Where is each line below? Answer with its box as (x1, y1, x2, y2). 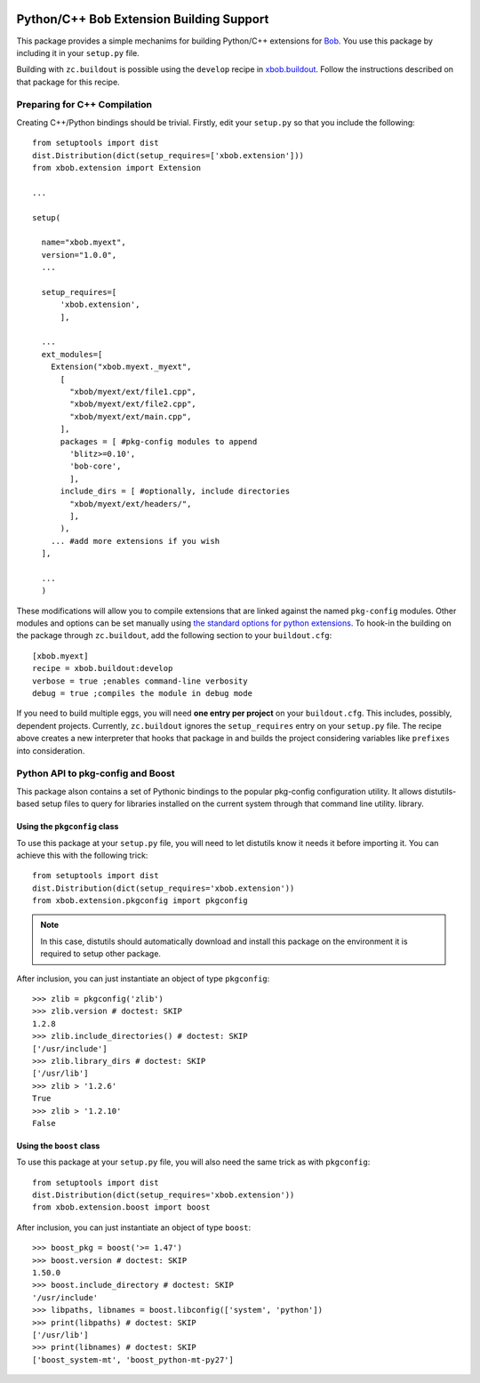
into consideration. (16, 745, 85, 755)
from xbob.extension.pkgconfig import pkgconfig (32, 896, 248, 906)
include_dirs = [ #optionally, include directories (60, 486, 291, 497)
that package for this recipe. (16, 76, 120, 87)
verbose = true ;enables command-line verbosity (32, 676, 248, 686)
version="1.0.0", (41, 250, 117, 260)
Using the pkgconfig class (16, 821, 119, 832)
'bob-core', (69, 461, 122, 471)
